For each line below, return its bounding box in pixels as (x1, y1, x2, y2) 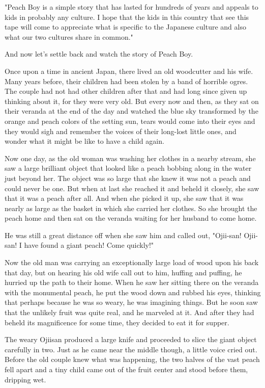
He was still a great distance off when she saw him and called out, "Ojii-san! (5, 229, 242, 240)
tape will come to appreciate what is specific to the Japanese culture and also (5, 21, 246, 32)
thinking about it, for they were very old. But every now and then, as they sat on (5, 95, 259, 106)
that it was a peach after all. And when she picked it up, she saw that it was (5, 193, 244, 203)
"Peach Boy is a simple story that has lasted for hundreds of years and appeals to (5, 2, 258, 12)
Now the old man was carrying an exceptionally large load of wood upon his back (5, 257, 259, 268)
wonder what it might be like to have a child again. (5, 136, 164, 146)
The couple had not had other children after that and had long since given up (5, 86, 247, 96)
